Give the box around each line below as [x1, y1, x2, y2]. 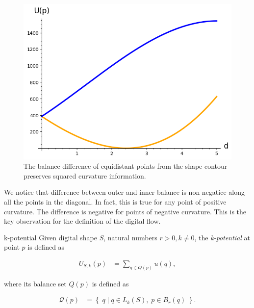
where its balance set [4, 278, 67, 288]
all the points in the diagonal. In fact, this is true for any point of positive [4, 197, 227, 207]
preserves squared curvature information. [24, 170, 146, 180]
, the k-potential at [194, 232, 251, 242]
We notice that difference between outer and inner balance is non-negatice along [4, 187, 245, 197]
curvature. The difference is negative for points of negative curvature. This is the [4, 206, 247, 216]
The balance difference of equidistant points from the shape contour [24, 161, 228, 171]
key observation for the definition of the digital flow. [4, 216, 161, 226]
